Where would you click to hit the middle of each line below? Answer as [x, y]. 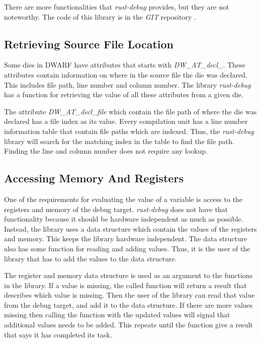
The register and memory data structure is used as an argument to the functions [128, 275]
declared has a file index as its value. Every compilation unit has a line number [126, 121]
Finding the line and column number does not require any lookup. [106, 151]
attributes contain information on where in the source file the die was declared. [126, 74]
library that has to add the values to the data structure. [91, 258]
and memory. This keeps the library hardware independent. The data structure [126, 238]
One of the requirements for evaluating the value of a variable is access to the [123, 199]
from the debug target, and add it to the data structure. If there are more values [128, 304]
